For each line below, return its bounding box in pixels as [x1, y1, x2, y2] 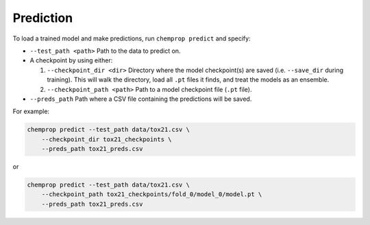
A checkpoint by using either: [29, 56, 113, 64]
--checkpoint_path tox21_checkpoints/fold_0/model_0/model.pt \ [41, 191, 262, 198]
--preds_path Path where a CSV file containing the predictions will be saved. [29, 95, 252, 103]
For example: [12, 107, 50, 116]
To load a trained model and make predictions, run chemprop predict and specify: [12, 34, 251, 43]
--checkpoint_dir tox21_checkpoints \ [41, 135, 172, 143]
